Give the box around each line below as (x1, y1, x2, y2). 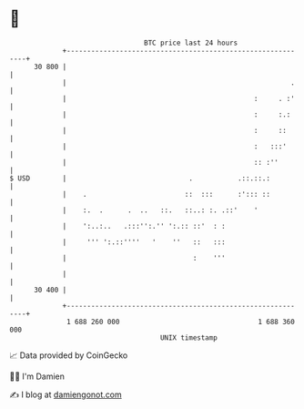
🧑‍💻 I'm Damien (9, 371, 66, 382)
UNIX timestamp (159, 332, 218, 343)
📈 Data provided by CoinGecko (9, 350, 128, 361)
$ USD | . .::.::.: (9, 173, 271, 183)
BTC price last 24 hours (144, 38, 238, 47)
